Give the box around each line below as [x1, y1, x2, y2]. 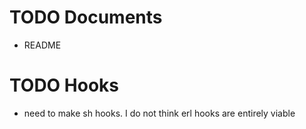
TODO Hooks [9, 74, 119, 97]
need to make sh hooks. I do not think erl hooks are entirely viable [23, 107, 296, 119]
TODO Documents [9, 6, 163, 29]
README [23, 39, 62, 51]
